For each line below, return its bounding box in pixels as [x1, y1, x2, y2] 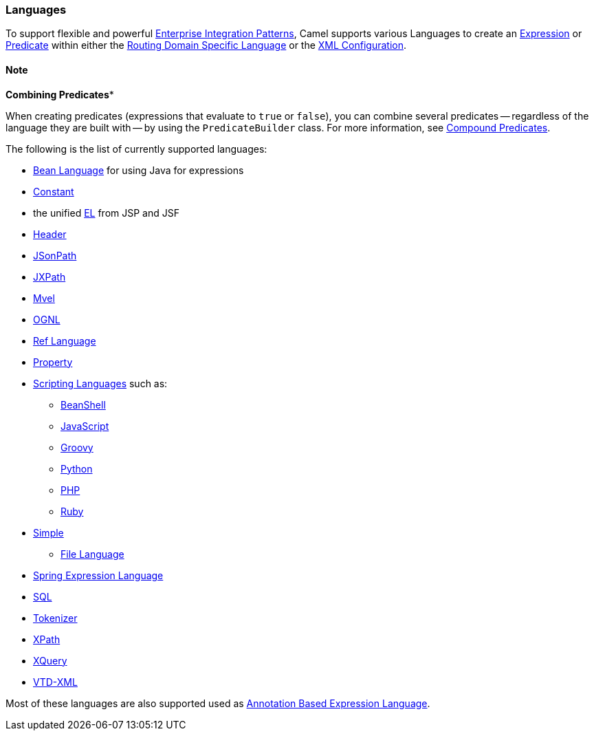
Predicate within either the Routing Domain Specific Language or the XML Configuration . [5, 39, 407, 52]
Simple [33, 526, 64, 539]
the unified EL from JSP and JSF [33, 206, 179, 219]
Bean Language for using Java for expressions [33, 164, 244, 176]
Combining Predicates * [5, 88, 114, 100]
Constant [33, 185, 74, 197]
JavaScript [60, 420, 109, 432]
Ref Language [33, 334, 96, 347]
